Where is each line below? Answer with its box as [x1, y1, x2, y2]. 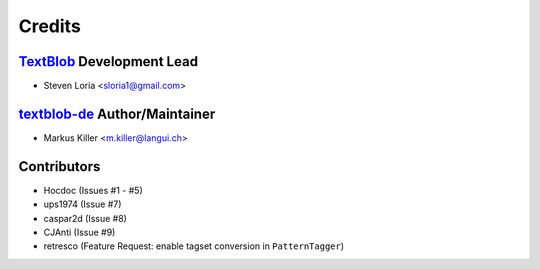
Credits [18, 15, 82, 37]
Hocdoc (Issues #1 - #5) [43, 184, 144, 196]
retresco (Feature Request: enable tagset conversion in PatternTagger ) [43, 240, 345, 252]
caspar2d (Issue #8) [43, 212, 127, 224]
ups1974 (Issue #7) [43, 198, 122, 210]
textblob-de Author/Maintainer [18, 105, 216, 122]
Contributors [18, 158, 101, 175]
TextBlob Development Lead [18, 53, 199, 70]
